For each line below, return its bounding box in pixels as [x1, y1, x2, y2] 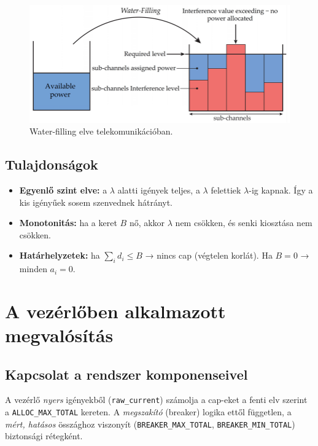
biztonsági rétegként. [5, 429, 83, 442]
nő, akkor [129, 216, 165, 229]
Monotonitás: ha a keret [19, 216, 117, 229]
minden [19, 262, 47, 275]
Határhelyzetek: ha [19, 249, 100, 262]
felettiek [211, 183, 241, 196]
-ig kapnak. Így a [249, 183, 313, 196]
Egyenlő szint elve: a [19, 183, 107, 196]
